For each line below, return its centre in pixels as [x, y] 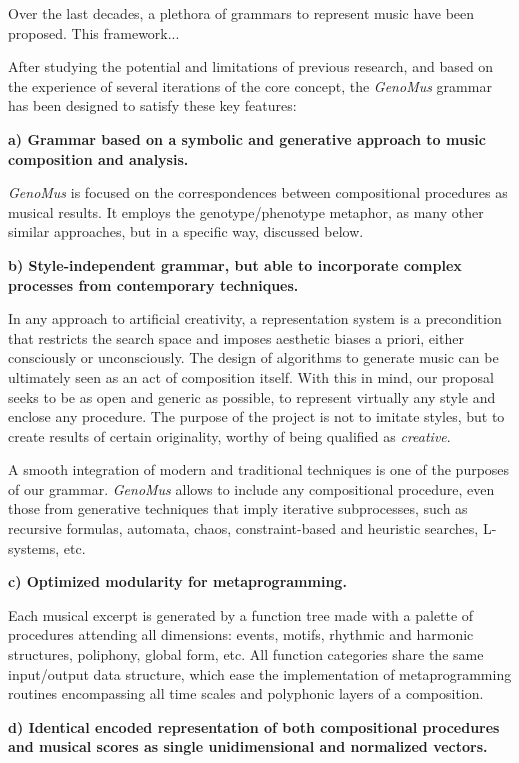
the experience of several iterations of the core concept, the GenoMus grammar [250, 85]
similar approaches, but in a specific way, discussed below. [186, 231]
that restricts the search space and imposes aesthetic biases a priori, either [236, 337]
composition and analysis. [98, 158]
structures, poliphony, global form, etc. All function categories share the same [246, 654]
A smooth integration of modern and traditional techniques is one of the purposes [259, 469]
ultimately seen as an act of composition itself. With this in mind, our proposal [251, 376]
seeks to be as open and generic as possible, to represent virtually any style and [252, 396]
